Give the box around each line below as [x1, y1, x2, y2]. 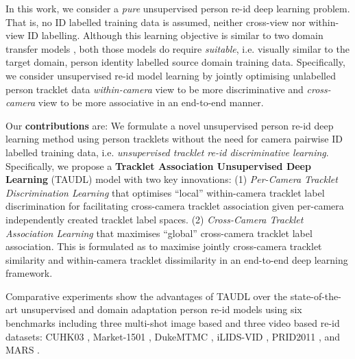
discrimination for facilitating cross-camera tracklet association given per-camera [5, 199, 344, 213]
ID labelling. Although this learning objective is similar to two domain [27, 28, 323, 42]
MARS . [5, 343, 40, 357]
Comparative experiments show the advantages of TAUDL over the [5, 288, 287, 303]
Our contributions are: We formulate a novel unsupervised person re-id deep [5, 118, 334, 132]
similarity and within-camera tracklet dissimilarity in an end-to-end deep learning [5, 252, 348, 267]
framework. [5, 266, 53, 280]
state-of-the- [290, 288, 341, 303]
